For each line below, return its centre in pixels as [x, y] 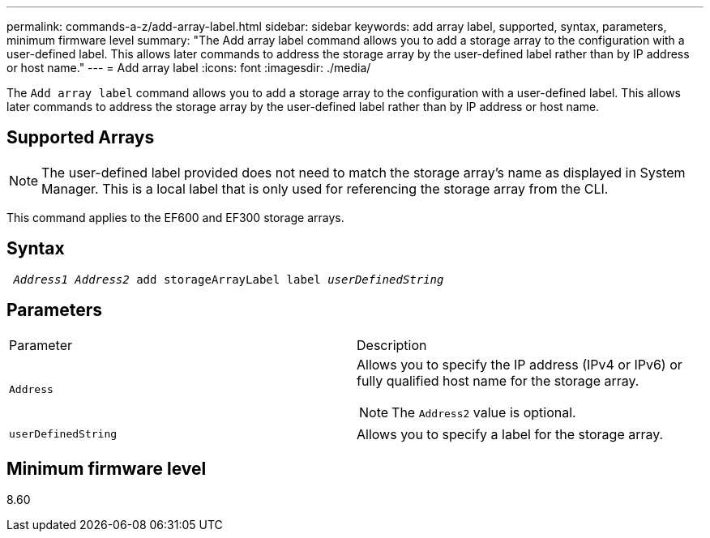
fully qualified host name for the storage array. [498, 380]
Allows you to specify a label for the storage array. [510, 434]
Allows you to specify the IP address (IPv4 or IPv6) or [520, 364]
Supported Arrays [81, 138]
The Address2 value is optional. [484, 412]
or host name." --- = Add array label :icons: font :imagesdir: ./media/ [189, 68]
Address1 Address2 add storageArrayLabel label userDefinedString [229, 279]
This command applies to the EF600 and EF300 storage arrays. [175, 217]
